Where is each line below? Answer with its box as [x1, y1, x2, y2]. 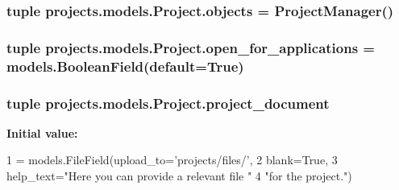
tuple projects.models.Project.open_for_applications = [6, 37, 375, 57]
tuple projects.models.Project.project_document [6, 93, 330, 113]
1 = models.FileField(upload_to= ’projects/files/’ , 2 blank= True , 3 [6, 151, 338, 168]
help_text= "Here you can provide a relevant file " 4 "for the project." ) [6, 167, 352, 184]
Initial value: [6, 124, 78, 141]
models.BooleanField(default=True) [6, 56, 244, 76]
